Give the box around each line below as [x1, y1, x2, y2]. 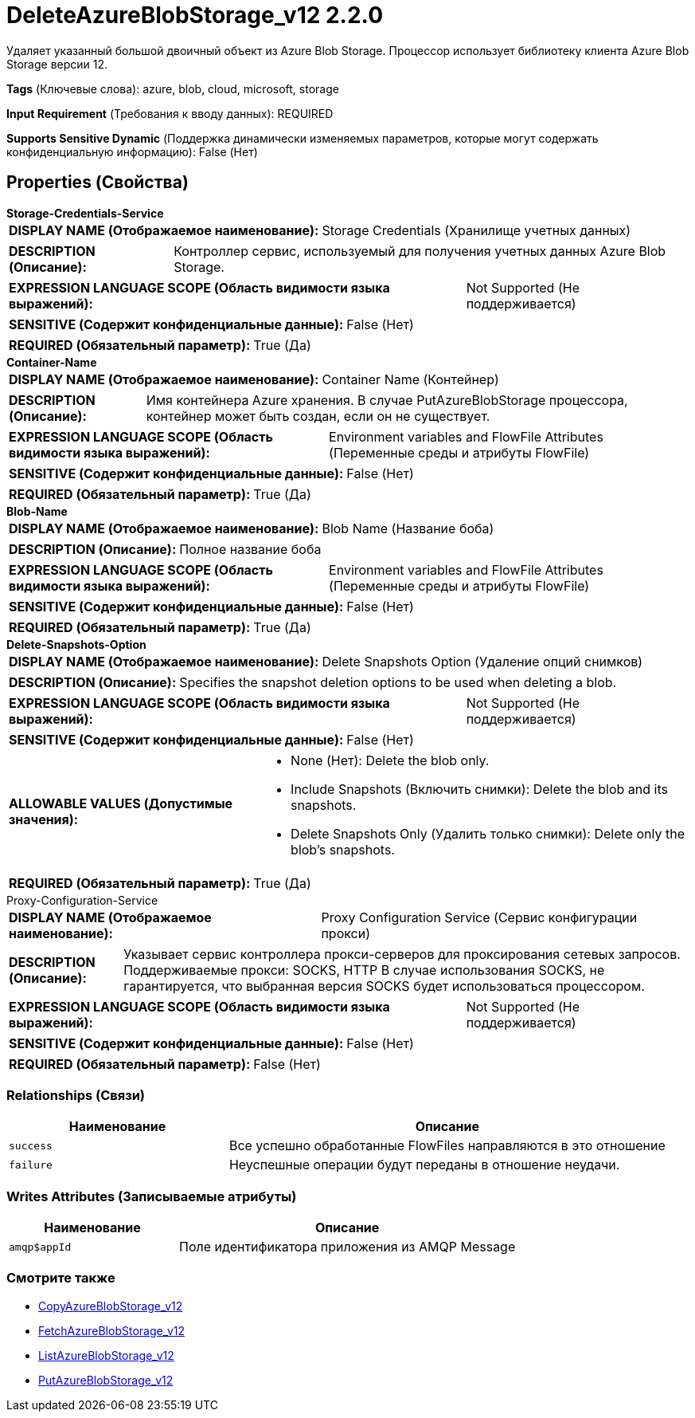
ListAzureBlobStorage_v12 [38, 1348, 174, 1362]
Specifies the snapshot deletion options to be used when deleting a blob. [179, 674, 617, 690]
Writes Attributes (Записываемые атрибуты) [6, 1188, 297, 1204]
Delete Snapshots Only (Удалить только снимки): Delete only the [291, 825, 685, 842]
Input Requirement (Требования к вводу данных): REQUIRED [6, 106, 334, 120]
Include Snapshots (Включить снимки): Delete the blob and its [291, 780, 668, 797]
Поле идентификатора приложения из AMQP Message [179, 1239, 516, 1255]
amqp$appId [9, 1240, 72, 1253]
